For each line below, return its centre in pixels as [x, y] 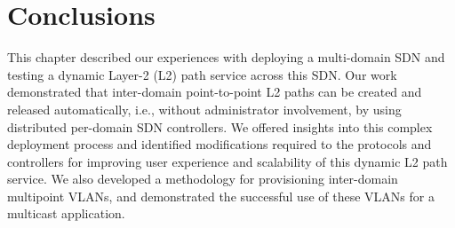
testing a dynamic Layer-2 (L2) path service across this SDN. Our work [202, 74]
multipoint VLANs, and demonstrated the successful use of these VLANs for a [221, 196]
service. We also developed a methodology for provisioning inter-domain [203, 179]
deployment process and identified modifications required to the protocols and [220, 144]
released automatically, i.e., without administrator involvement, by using [204, 109]
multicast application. [66, 213]
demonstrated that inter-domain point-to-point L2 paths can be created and [215, 92]
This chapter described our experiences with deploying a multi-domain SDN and [226, 57]
